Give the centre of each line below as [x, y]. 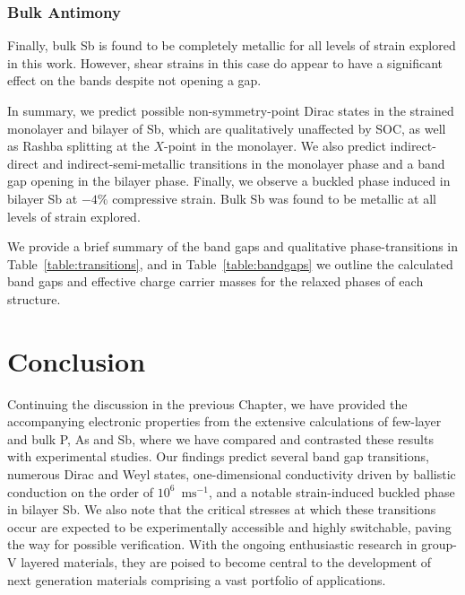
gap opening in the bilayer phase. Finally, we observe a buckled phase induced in [229, 181]
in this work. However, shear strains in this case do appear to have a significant [225, 62]
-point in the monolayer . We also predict [275, 146]
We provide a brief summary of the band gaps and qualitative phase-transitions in [233, 246]
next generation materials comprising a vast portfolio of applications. [197, 579]
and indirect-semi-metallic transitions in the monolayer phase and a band [244, 163]
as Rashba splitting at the [78, 146]
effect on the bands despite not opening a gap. [134, 80]
